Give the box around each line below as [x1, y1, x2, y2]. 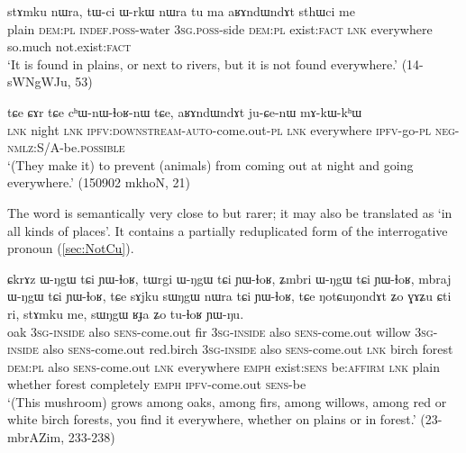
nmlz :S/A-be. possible [7, 138, 125, 157]
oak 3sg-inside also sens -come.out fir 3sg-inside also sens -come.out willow [7, 322, 411, 340]
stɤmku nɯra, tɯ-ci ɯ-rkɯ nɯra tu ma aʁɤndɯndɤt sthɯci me [7, 2, 355, 20]
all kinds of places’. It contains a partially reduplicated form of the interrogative [7, 221, 448, 240]
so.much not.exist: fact [7, 37, 132, 56]
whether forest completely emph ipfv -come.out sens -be [7, 375, 306, 394]
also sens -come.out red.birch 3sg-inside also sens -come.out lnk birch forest [42, 340, 453, 358]
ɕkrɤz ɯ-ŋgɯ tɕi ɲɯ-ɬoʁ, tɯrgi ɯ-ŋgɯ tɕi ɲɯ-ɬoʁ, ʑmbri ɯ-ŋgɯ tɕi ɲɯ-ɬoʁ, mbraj [7, 268, 452, 287]
